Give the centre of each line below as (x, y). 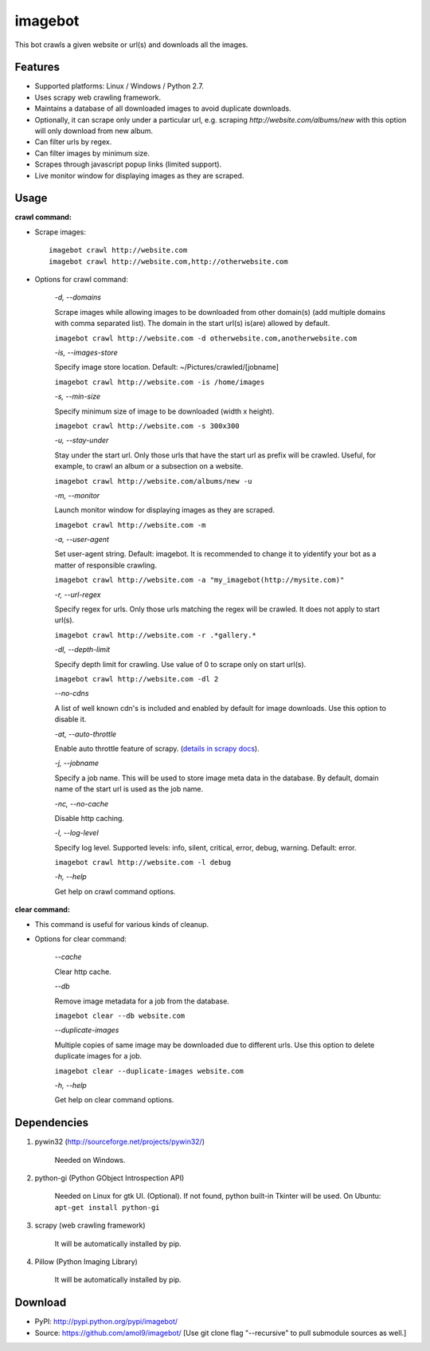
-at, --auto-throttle (86, 734)
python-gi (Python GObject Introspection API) (109, 1178)
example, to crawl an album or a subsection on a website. (149, 466)
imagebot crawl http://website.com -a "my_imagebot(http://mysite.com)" (199, 580)
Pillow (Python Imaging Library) (86, 1261)
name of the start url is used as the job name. (129, 789)
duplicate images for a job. (98, 1056)
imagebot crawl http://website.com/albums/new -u (153, 481)
